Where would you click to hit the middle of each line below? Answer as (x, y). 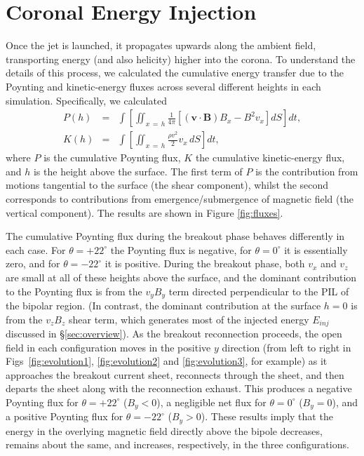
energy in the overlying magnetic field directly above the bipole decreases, (164, 430)
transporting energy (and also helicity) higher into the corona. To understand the (181, 59)
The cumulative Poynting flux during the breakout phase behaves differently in (175, 236)
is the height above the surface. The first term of (138, 171)
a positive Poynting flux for (65, 416)
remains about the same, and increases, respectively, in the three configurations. (177, 444)
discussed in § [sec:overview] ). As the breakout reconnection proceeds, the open (174, 333)
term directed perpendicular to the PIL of (259, 291)
